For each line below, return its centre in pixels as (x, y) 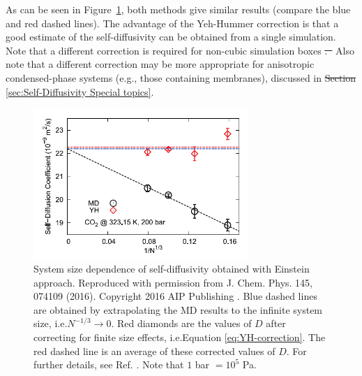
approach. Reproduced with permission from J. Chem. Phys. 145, (173, 282)
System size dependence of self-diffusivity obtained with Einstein (172, 268)
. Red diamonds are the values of (181, 323)
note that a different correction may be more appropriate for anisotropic (160, 64)
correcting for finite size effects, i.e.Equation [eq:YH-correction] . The (180, 337)
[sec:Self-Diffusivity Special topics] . (80, 91)
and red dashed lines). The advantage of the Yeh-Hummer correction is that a (172, 23)
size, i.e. (51, 323)
